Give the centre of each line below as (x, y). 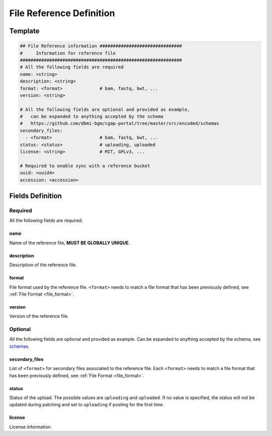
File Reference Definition (62, 13)
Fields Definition (36, 196)
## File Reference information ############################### (101, 46)
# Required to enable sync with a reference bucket (85, 166)
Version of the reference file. (39, 316)
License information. (31, 427)
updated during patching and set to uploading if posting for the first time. (87, 405)
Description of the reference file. (43, 265)
